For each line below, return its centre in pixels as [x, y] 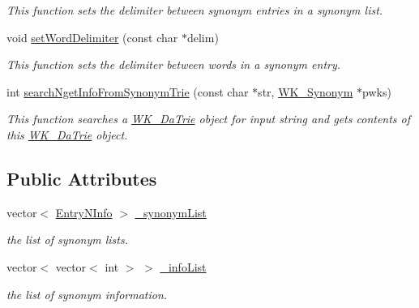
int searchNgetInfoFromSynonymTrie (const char [128, 91]
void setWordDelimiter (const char [92, 37]
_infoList [183, 266]
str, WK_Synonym [306, 91]
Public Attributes [82, 178]
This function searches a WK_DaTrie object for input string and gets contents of [209, 119]
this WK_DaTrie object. [67, 134]
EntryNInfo [84, 212]
